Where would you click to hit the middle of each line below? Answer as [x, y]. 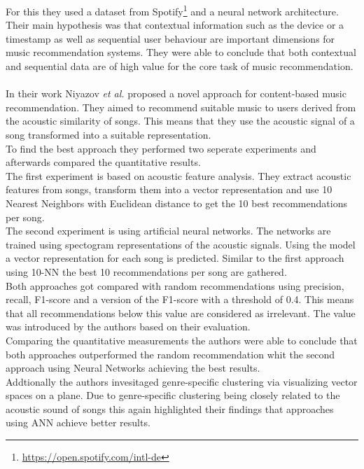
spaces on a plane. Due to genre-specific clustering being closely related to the [173, 395]
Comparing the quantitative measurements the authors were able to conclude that [182, 340]
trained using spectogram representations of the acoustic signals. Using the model [181, 244]
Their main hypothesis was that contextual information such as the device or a [175, 25]
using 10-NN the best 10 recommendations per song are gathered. [146, 271]
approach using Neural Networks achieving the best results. [133, 368]
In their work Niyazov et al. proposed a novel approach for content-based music [176, 93]
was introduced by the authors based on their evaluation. [128, 327]
